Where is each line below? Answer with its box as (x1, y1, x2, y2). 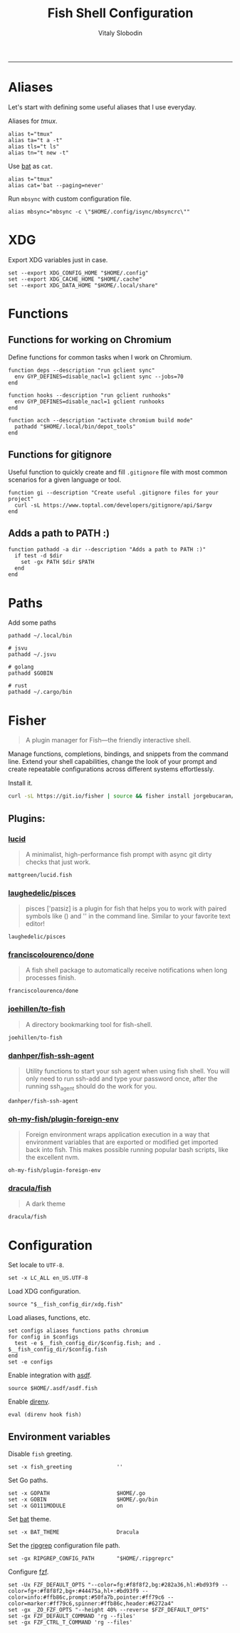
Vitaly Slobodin (98, 29, 143, 37)
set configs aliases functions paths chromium (8, 1327, 149, 1334)
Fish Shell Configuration (47, 5, 194, 21)
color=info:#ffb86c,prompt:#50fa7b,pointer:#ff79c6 (8, 1594, 165, 1602)
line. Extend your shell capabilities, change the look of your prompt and (8, 758, 217, 766)
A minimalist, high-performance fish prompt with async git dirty (25, 850, 212, 858)
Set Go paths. (8, 1476, 48, 1484)
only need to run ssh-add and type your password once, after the (25, 1074, 218, 1083)
